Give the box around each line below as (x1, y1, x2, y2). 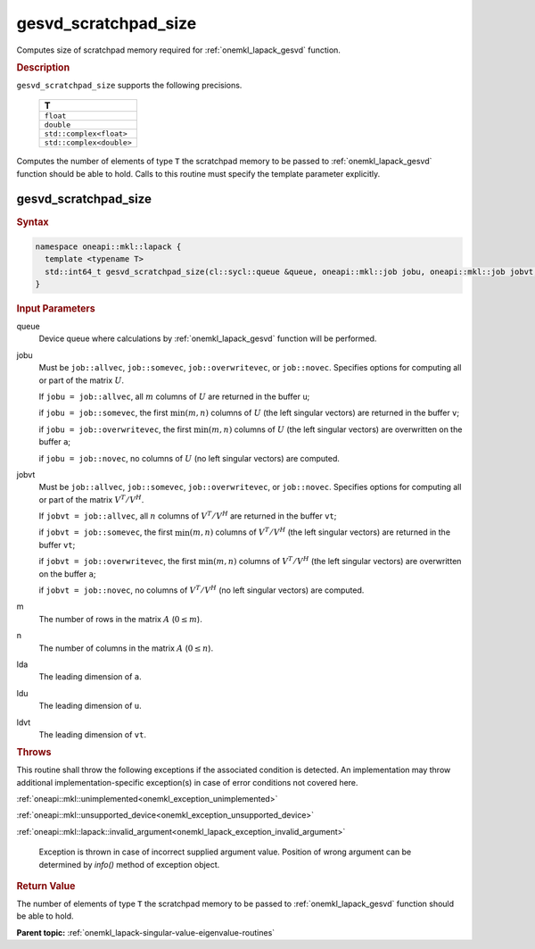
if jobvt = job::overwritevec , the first (38, 556, 196, 567)
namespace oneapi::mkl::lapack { (35, 241, 182, 252)
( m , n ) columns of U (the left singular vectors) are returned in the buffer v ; (185, 407, 460, 419)
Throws (16, 746, 52, 759)
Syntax (16, 215, 49, 228)
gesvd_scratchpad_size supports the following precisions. (16, 79, 243, 90)
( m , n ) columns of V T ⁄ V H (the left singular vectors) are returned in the (189, 526, 450, 537)
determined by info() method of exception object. (38, 859, 220, 870)
